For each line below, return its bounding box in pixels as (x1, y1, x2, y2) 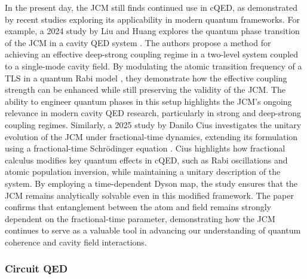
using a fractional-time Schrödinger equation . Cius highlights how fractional (5, 142, 285, 154)
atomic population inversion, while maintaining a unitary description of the (5, 165, 281, 178)
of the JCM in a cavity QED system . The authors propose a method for (5, 36, 271, 48)
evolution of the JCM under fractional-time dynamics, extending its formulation (5, 130, 298, 142)
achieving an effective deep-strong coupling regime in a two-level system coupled (5, 48, 299, 60)
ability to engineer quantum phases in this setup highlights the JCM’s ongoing (5, 95, 292, 107)
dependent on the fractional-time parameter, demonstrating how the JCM (5, 212, 275, 225)
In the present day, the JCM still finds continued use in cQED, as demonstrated (5, 1, 297, 13)
